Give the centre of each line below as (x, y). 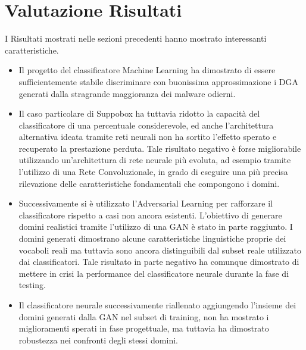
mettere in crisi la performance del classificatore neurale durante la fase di (154, 273)
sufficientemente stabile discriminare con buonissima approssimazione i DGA (158, 81)
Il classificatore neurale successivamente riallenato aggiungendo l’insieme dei (157, 305)
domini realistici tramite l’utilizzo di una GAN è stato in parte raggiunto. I (156, 226)
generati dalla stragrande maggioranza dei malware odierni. (127, 93)
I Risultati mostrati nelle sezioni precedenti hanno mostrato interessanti (136, 38)
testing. (32, 285)
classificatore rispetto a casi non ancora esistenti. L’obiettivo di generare (150, 215)
